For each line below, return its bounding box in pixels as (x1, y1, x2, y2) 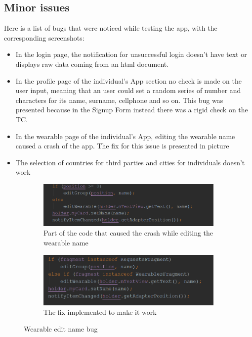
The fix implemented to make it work (43, 307, 157, 317)
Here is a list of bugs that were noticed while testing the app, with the (4, 23, 217, 33)
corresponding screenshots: (4, 32, 84, 43)
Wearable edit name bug (24, 323, 98, 334)
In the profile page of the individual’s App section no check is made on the (15, 75, 242, 86)
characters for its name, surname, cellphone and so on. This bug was (15, 95, 223, 105)
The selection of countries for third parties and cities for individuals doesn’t (15, 157, 245, 167)
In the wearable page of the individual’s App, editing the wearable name (15, 131, 235, 141)
